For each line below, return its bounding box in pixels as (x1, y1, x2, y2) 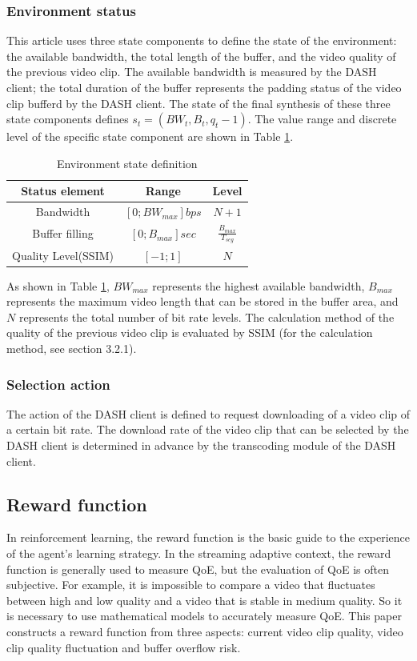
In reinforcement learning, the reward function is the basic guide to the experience (6, 529, 410, 546)
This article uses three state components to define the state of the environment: (6, 32, 397, 49)
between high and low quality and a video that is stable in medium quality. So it (6, 591, 403, 608)
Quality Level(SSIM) (12, 246, 114, 263)
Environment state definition (56, 154, 198, 171)
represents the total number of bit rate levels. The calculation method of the (18, 308, 395, 325)
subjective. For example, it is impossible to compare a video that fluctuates (6, 576, 375, 593)
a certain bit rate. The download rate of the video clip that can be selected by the (6, 421, 409, 438)
